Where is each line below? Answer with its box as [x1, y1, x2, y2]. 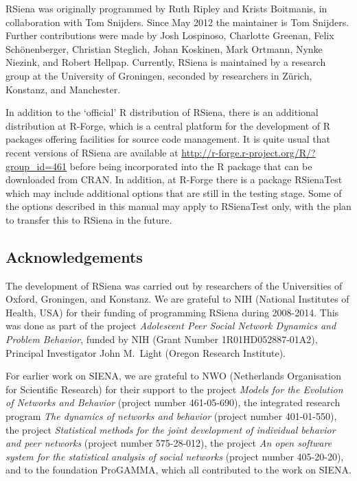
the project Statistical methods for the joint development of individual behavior [5, 422, 336, 436]
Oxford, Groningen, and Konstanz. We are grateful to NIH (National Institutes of [5, 292, 349, 306]
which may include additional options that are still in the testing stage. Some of [5, 185, 342, 200]
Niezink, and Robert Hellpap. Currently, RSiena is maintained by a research [5, 55, 326, 69]
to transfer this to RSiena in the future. [5, 212, 172, 226]
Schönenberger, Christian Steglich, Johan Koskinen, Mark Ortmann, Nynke [5, 41, 323, 56]
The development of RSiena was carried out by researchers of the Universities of [5, 278, 343, 292]
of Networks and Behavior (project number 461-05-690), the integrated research [5, 395, 341, 410]
